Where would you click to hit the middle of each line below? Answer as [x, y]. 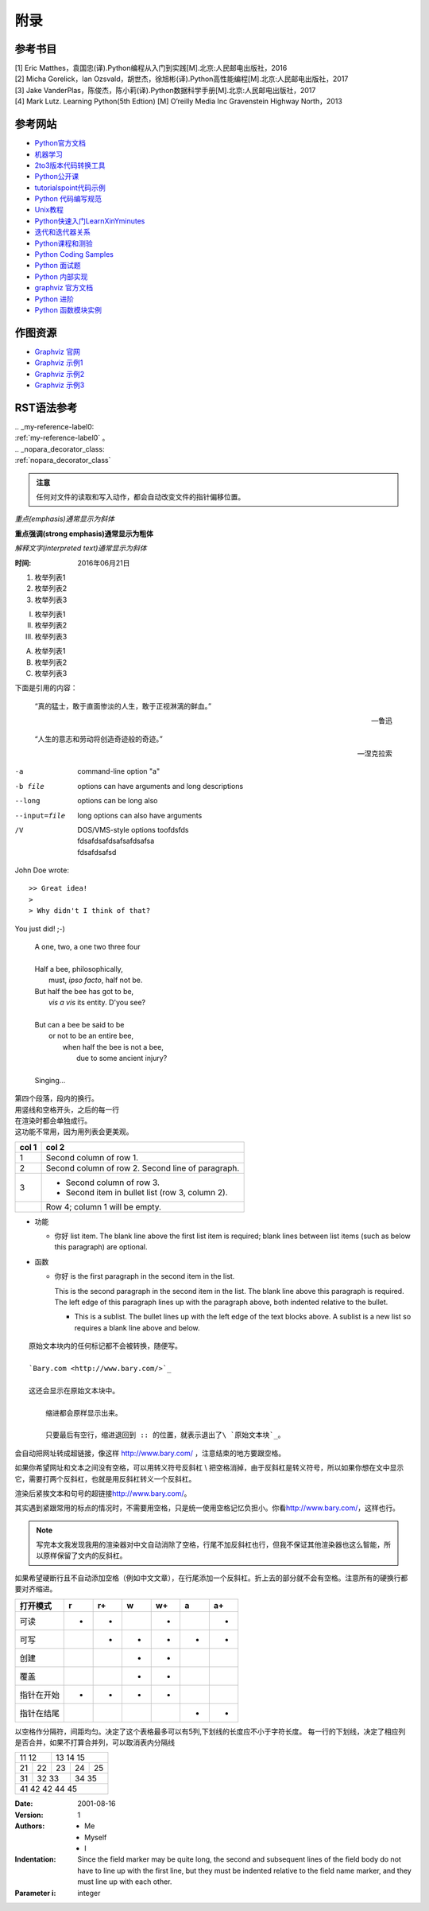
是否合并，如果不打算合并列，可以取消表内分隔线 [95, 1742]
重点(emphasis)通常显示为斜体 [65, 519]
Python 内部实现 [61, 276]
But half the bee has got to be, [84, 991]
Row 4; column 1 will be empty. [104, 1206]
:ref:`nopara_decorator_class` [63, 460]
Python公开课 [57, 177]
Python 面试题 [58, 266]
